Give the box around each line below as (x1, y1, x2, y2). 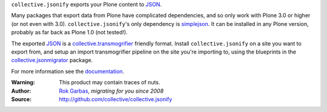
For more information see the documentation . (11, 67, 124, 75)
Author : (11, 87, 31, 95)
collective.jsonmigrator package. (11, 57, 93, 64)
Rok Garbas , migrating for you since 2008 (59, 87, 163, 95)
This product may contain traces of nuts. (59, 79, 160, 86)
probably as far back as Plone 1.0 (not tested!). (11, 29, 128, 36)
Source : (11, 95, 32, 102)
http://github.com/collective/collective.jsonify (59, 95, 173, 102)
